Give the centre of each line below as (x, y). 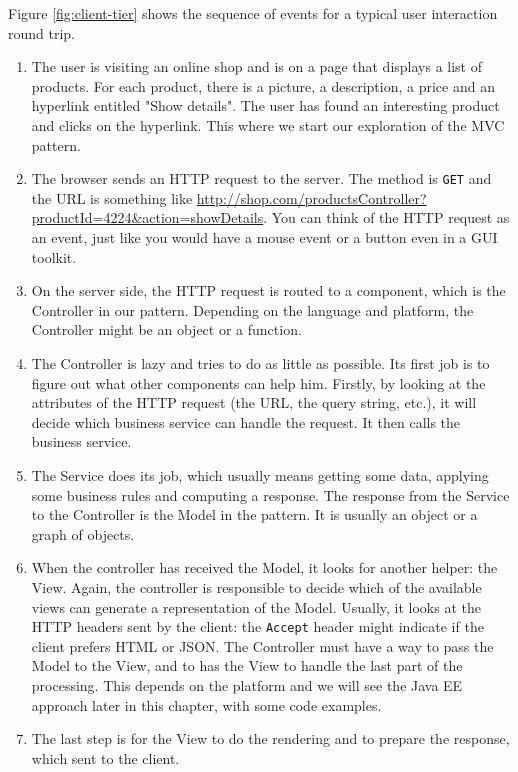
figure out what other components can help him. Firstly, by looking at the (258, 382)
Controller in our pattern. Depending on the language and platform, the (252, 309)
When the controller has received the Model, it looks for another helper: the (264, 567)
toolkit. (54, 256)
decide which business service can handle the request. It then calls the (246, 421)
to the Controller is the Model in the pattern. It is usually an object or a (254, 514)
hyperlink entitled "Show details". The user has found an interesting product (265, 105)
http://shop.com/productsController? (311, 197)
